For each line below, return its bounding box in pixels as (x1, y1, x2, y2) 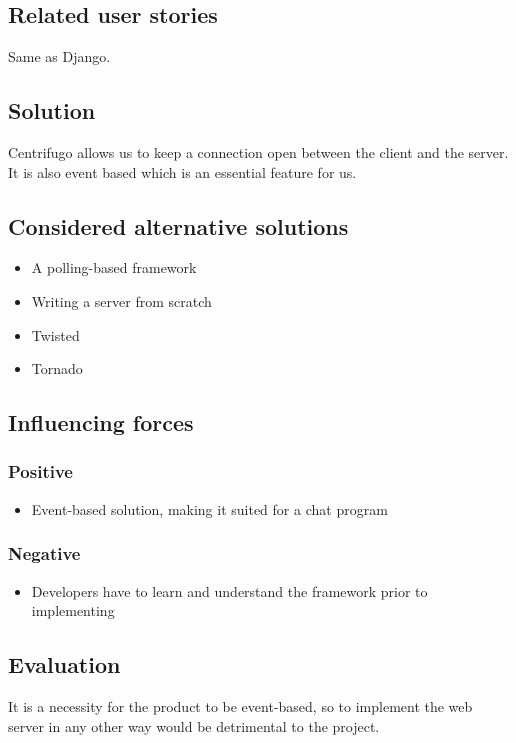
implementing (31, 600, 115, 621)
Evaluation (8, 649, 121, 680)
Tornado (31, 358, 83, 379)
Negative (8, 541, 81, 566)
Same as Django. (8, 46, 111, 67)
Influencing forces (8, 407, 194, 438)
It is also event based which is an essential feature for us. (8, 161, 357, 182)
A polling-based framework (31, 257, 197, 278)
